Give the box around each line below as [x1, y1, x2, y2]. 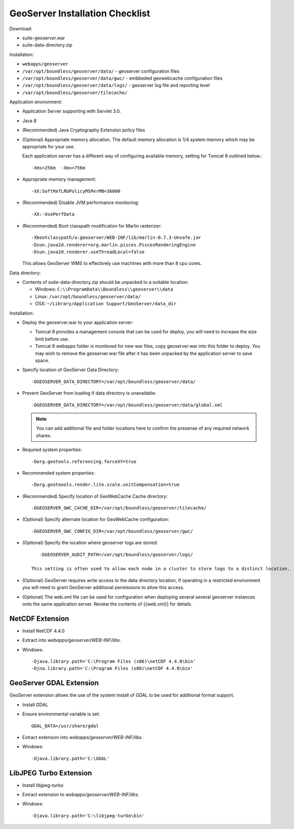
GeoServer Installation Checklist [9, 8, 150, 19]
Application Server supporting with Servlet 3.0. [22, 108, 121, 115]
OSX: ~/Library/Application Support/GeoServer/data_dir [35, 301, 176, 307]
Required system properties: [22, 446, 82, 453]
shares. [36, 432, 52, 438]
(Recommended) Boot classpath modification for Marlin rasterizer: [22, 222, 162, 229]
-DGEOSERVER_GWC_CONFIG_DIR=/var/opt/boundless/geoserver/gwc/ [31, 528, 193, 534]
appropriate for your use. [22, 144, 75, 150]
